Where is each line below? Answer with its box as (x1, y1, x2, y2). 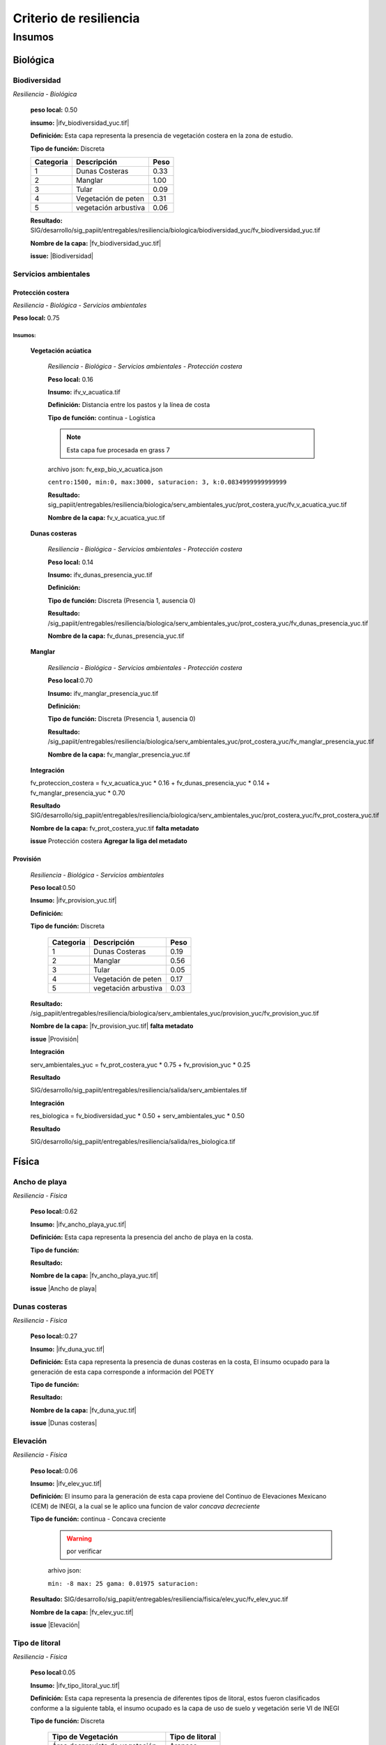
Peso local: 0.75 (13, 314, 60, 322)
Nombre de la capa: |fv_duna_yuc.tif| (30, 1406, 137, 1414)
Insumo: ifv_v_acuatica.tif (47, 387, 121, 396)
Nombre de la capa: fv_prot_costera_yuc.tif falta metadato (30, 824, 199, 832)
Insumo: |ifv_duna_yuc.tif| (30, 1344, 105, 1353)
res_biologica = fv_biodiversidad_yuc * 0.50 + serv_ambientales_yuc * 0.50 (30, 1112, 245, 1120)
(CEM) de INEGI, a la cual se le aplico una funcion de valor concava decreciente (30, 1501, 261, 1510)
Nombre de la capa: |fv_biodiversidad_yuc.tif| (30, 239, 162, 247)
